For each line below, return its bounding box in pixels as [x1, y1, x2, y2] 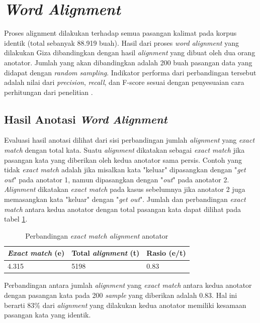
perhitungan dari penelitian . [4, 86, 93, 97]
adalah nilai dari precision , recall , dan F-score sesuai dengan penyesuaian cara [4, 77, 244, 87]
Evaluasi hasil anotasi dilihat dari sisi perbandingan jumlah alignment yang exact [4, 135, 255, 145]
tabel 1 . [4, 213, 28, 224]
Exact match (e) [8, 248, 65, 258]
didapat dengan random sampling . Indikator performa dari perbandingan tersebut [4, 67, 256, 77]
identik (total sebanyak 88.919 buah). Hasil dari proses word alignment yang [4, 37, 239, 48]
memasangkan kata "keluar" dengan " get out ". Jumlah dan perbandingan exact [4, 194, 246, 204]
